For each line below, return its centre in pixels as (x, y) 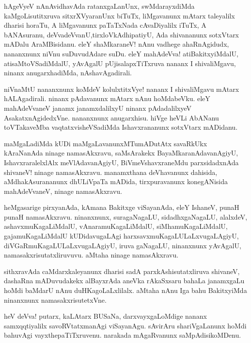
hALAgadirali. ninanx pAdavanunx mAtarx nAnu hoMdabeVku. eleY (107, 98)
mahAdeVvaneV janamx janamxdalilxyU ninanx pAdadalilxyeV (98, 108)
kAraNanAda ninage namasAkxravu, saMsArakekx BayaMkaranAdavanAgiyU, (121, 153)
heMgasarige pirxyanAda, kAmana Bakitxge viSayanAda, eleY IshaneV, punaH (122, 207)
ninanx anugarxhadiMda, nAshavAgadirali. (68, 73)
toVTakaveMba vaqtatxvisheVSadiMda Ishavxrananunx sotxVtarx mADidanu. (121, 127)
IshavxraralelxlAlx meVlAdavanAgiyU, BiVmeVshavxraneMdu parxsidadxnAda (121, 162)
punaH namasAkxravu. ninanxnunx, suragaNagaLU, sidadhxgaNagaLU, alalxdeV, (126, 216)
